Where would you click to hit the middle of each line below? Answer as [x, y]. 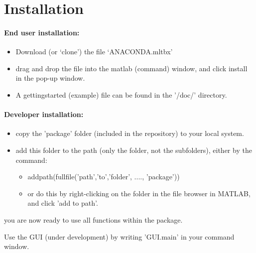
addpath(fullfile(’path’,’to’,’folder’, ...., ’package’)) [104, 177]
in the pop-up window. [50, 78]
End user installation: [42, 32]
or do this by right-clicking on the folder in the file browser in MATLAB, [139, 193]
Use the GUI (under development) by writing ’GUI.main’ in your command [119, 236]
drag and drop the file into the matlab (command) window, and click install [131, 68]
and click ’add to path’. [63, 203]
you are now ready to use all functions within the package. [93, 219]
